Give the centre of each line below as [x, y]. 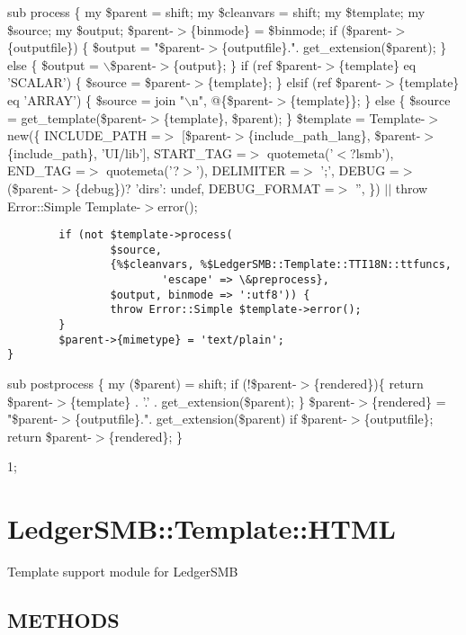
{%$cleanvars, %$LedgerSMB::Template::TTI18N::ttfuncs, [281, 265]
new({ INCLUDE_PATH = [84, 135]
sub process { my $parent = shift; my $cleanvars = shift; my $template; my [216, 12]
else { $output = [53, 64]
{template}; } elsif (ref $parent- [295, 82]
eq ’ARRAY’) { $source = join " [96, 99]
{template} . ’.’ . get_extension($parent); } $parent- [212, 401]
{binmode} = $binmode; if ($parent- [291, 29]
